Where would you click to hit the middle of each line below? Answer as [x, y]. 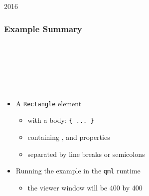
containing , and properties [69, 137]
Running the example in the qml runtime [78, 171]
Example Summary [43, 28]
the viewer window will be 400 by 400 [85, 187]
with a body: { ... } [61, 120]
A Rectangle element [49, 103]
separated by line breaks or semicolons [86, 154]
